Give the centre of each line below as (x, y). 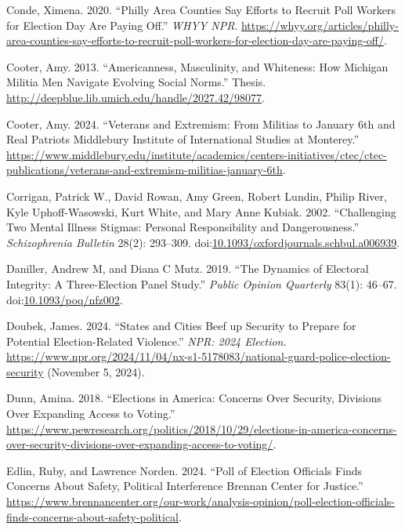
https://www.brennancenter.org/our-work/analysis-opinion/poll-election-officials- (201, 501)
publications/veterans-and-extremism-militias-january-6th (145, 170)
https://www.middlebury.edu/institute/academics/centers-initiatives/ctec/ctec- (197, 154)
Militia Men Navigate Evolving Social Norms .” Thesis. (136, 82)
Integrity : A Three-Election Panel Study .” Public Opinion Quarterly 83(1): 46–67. (202, 283)
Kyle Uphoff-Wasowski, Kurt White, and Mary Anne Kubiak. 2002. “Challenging (201, 211)
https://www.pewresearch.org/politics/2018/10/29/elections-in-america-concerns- (202, 428)
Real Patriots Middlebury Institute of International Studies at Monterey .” (183, 139)
